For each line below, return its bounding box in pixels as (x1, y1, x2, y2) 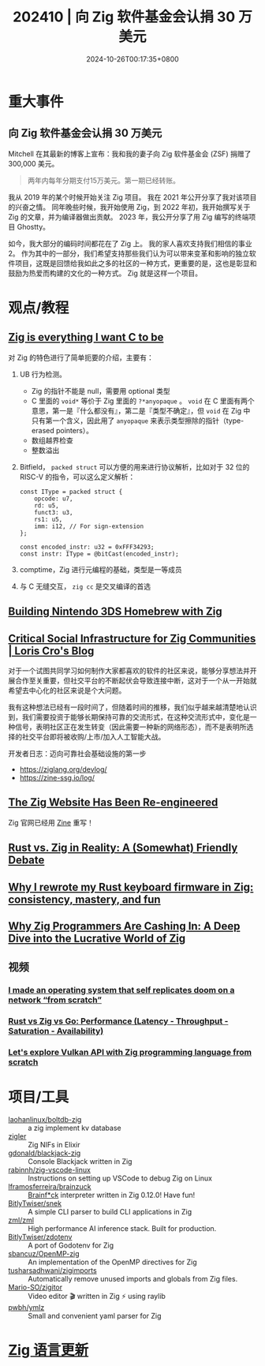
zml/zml (8, 1215, 34, 1225)
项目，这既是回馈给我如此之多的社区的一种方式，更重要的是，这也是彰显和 (14, 258, 257, 268)
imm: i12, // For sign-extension (34, 522, 144, 530)
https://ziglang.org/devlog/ (19, 764, 108, 774)
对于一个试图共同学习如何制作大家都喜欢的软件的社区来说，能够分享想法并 (8, 665, 250, 676)
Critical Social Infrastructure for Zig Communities (8, 631, 256, 645)
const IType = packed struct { (19, 488, 123, 496)
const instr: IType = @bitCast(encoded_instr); (19, 550, 179, 558)
